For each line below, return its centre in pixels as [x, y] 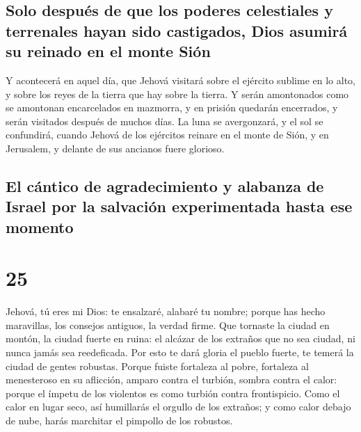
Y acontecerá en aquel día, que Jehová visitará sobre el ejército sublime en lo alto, [180, 80]
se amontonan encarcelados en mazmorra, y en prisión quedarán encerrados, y [172, 107]
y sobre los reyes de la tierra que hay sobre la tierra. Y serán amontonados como [177, 94]
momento [40, 226]
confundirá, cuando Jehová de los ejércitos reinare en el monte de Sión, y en [167, 135]
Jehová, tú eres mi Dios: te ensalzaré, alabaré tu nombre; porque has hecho [166, 311]
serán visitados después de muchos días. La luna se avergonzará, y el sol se [165, 121]
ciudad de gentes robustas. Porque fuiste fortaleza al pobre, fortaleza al [157, 366]
